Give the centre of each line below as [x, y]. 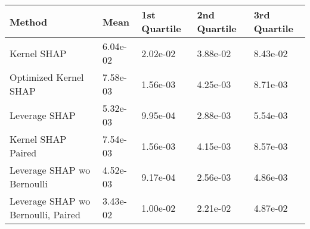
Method [29, 21]
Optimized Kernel [47, 77]
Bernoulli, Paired [45, 214]
